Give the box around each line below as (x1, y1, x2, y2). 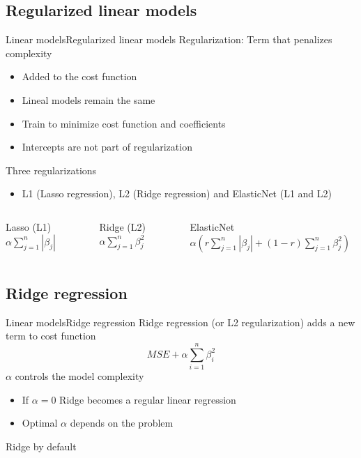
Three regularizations (6, 162, 97, 177)
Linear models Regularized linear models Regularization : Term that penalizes (6, 32, 332, 47)
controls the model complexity (15, 369, 144, 383)
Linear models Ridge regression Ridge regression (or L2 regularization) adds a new (6, 314, 355, 329)
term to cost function (6, 328, 96, 343)
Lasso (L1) (6, 219, 52, 234)
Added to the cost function (22, 69, 137, 84)
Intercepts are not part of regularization (22, 139, 192, 154)
